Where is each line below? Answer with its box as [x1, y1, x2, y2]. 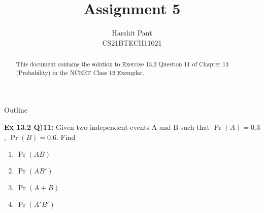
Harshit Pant [112, 27, 152, 38]
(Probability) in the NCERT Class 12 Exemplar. [16, 68, 145, 77]
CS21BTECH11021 [102, 37, 162, 48]
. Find [56, 131, 76, 142]
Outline [4, 104, 27, 115]
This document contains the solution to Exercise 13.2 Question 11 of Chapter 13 [16, 60, 229, 68]
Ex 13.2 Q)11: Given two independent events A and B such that [4, 122, 210, 132]
